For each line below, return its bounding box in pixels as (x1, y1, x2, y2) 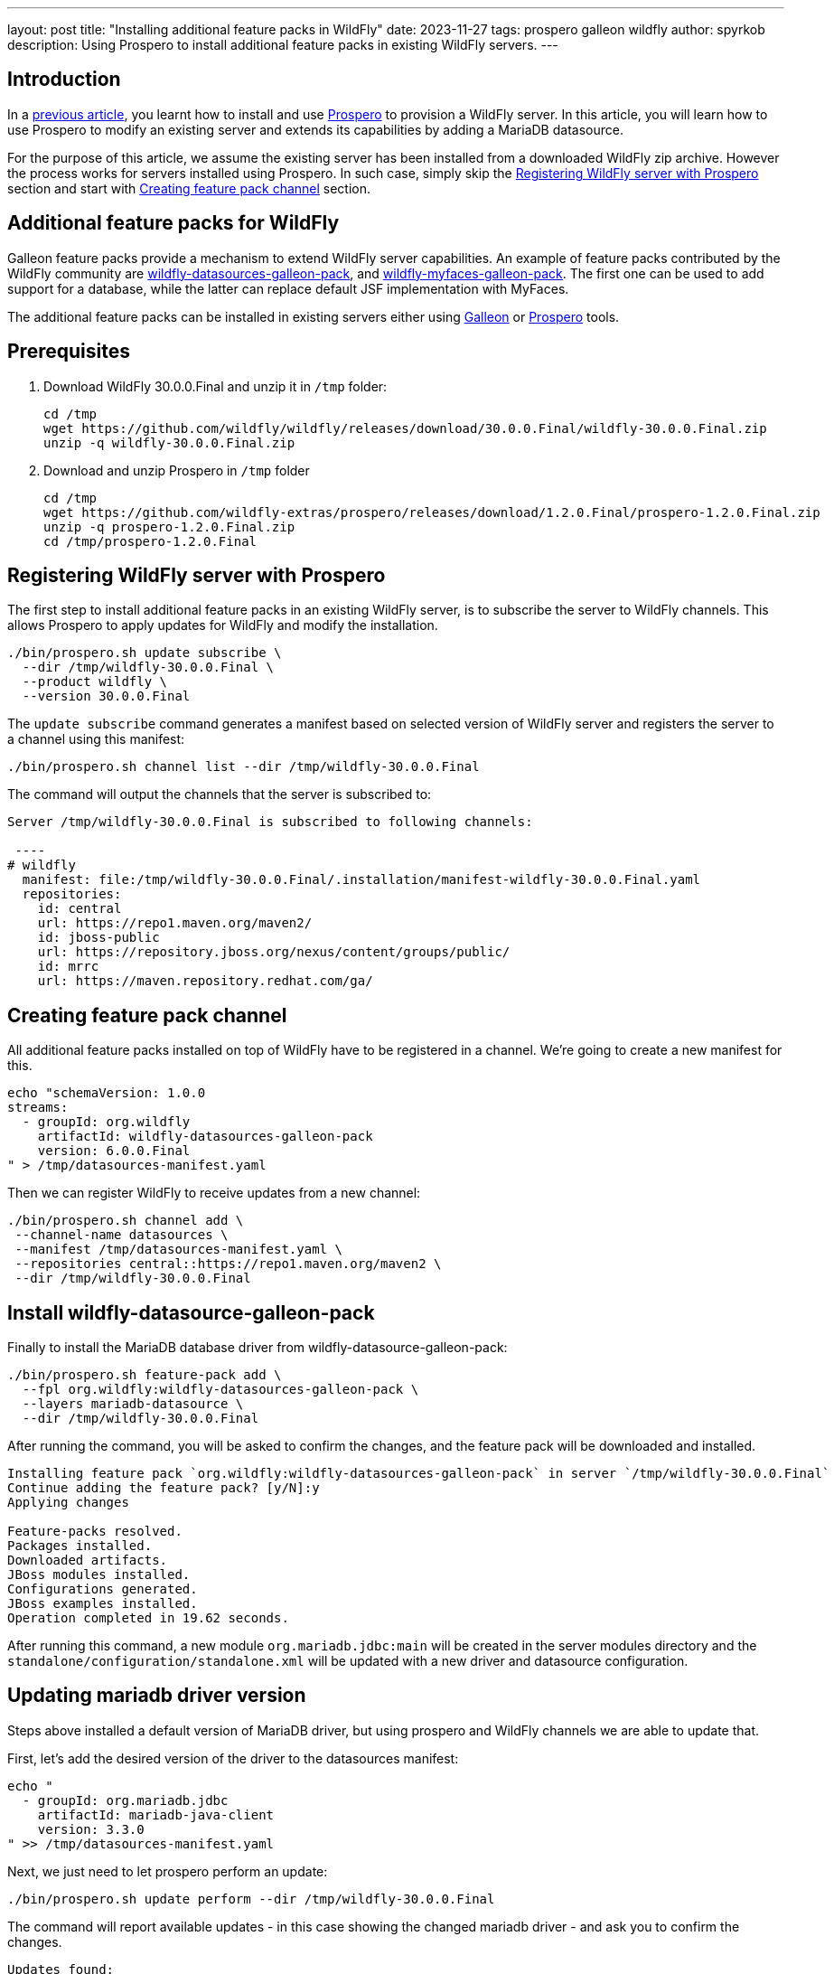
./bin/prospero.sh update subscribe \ (7, 645, 282, 661)
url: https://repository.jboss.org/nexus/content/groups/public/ (37, 945, 511, 960)
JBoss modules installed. (7, 1567, 191, 1583)
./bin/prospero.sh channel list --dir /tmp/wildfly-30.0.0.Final (7, 759, 480, 775)
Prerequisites (7, 340, 130, 363)
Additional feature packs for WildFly (7, 211, 340, 235)
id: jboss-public (37, 930, 160, 945)
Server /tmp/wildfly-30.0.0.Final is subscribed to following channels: (7, 814, 533, 830)
